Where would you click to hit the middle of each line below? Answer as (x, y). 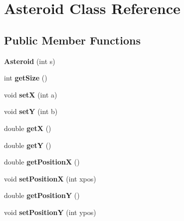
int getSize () (26, 78)
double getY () (28, 145)
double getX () (28, 128)
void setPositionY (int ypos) (50, 212)
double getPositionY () (42, 195)
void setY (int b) (31, 111)
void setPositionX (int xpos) (50, 178)
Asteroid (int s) (30, 61)
